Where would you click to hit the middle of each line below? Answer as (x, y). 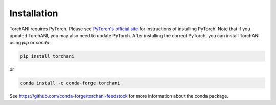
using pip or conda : (30, 43)
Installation (34, 13)
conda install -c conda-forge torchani (70, 83)
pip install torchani (47, 56)
